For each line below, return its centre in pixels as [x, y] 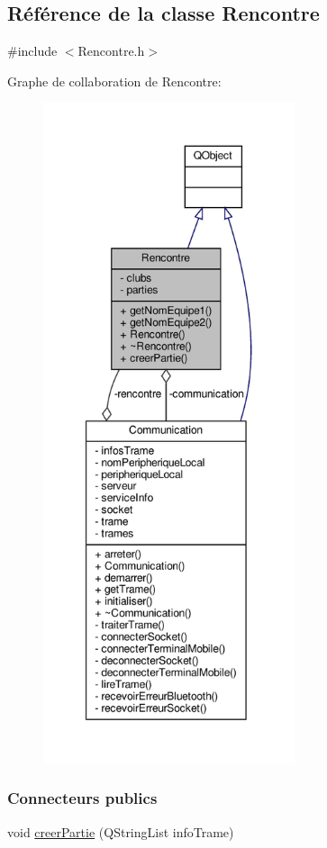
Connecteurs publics [82, 798]
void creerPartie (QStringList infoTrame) [121, 831]
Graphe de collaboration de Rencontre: [114, 81]
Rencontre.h [111, 51]
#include [32, 51]
